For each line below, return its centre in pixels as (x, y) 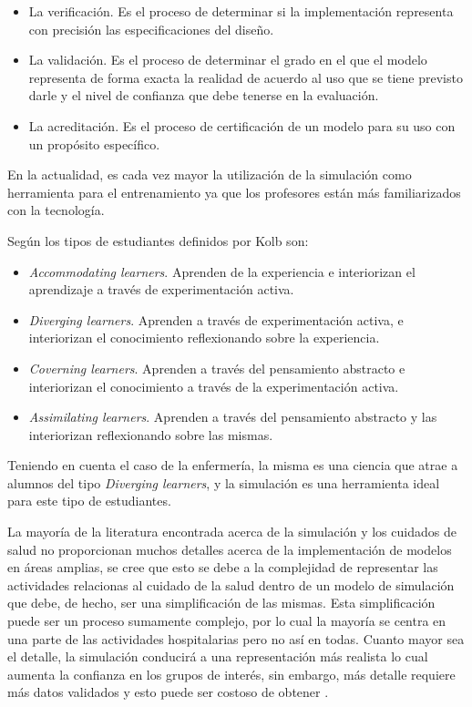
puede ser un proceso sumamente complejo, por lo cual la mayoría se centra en (227, 621)
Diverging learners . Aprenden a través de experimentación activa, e (216, 319)
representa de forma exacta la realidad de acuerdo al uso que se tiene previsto (246, 77)
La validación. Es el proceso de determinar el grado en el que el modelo (228, 60)
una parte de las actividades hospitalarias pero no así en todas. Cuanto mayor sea (236, 638)
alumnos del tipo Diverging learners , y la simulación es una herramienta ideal (224, 482)
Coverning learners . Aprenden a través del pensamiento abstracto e (217, 368)
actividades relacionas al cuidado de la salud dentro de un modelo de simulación (231, 584)
